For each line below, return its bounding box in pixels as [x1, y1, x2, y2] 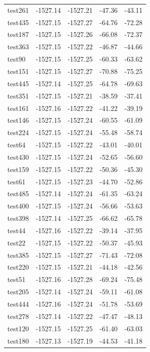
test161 [7, 103, 29, 113]
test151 [7, 66, 29, 76]
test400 [7, 201, 29, 211]
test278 [7, 311, 29, 321]
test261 [7, 4, 29, 15]
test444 [7, 299, 29, 309]
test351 [7, 90, 29, 101]
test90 [7, 54, 26, 64]
